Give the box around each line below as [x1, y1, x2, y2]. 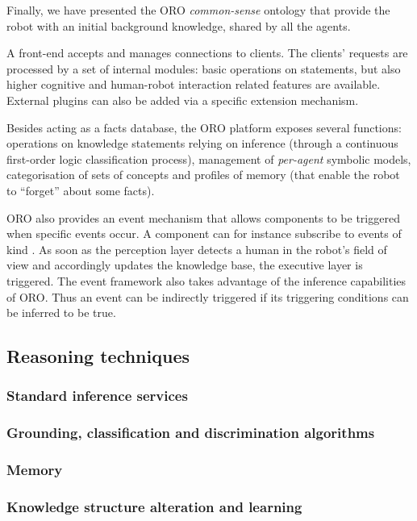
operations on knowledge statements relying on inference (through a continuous [6, 135, 398, 152]
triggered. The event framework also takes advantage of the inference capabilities [6, 272, 407, 289]
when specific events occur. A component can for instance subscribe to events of [6, 225, 402, 242]
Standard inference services [6, 386, 188, 406]
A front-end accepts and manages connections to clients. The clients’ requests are [6, 44, 408, 61]
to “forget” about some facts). [6, 181, 155, 198]
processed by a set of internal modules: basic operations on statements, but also [6, 60, 401, 77]
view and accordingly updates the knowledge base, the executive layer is [6, 256, 363, 273]
